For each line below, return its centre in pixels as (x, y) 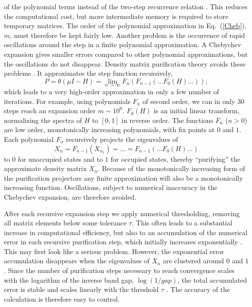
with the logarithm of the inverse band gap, (69, 280)
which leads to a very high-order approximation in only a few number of (112, 91)
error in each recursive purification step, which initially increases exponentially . (123, 242)
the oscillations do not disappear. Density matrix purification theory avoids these (125, 63)
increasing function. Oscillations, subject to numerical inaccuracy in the (111, 187)
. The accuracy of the (198, 289)
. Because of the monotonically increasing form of (171, 168)
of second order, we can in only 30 (193, 101)
